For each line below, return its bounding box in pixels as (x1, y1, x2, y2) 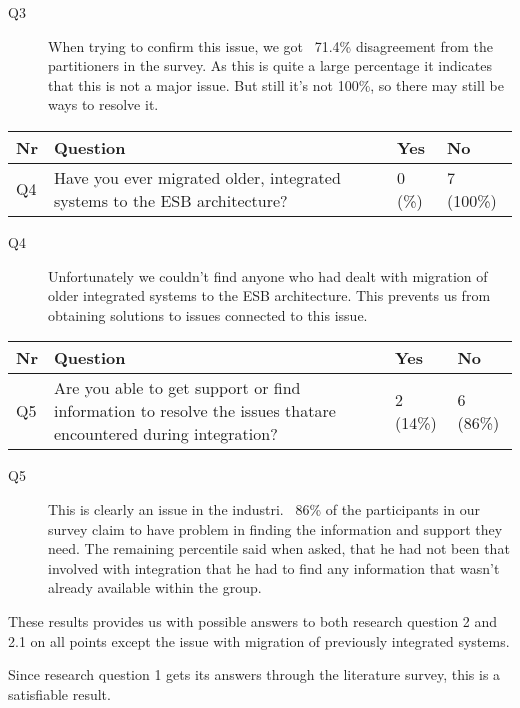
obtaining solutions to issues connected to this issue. (48, 304, 368, 325)
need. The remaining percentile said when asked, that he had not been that (48, 538, 510, 559)
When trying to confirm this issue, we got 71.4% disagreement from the (48, 35, 493, 56)
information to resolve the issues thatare (53, 399, 336, 423)
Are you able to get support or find (53, 376, 301, 400)
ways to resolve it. (48, 94, 159, 115)
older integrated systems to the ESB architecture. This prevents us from (48, 285, 491, 306)
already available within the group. (48, 577, 262, 598)
